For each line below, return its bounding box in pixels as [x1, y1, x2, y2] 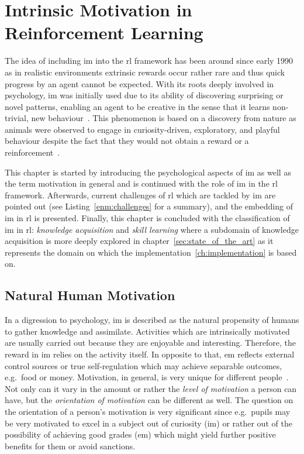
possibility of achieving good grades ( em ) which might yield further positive [5, 428, 276, 441]
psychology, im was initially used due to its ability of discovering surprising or [5, 89, 284, 101]
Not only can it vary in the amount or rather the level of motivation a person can [5, 382, 297, 394]
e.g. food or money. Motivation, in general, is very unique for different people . [5, 371, 289, 383]
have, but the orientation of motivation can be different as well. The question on [5, 394, 293, 406]
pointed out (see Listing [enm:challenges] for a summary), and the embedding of [5, 200, 293, 212]
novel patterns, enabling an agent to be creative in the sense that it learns [5, 100, 270, 112]
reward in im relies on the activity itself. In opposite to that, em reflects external [5, 348, 295, 360]
